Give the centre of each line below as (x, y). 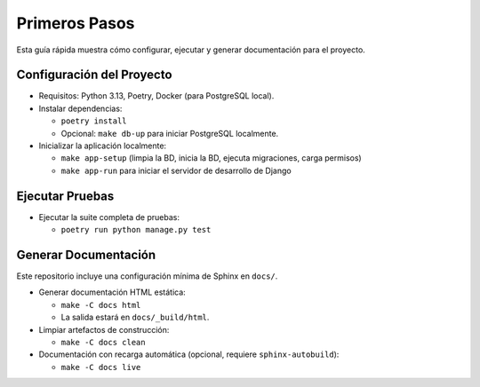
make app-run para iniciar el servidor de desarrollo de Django (176, 170)
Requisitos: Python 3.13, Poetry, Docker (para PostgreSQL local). (156, 96)
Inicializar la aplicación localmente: (103, 146)
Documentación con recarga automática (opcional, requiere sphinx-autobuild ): (189, 354)
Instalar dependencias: (80, 108)
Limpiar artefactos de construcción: (104, 329)
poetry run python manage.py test (136, 230)
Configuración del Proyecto (94, 75)
